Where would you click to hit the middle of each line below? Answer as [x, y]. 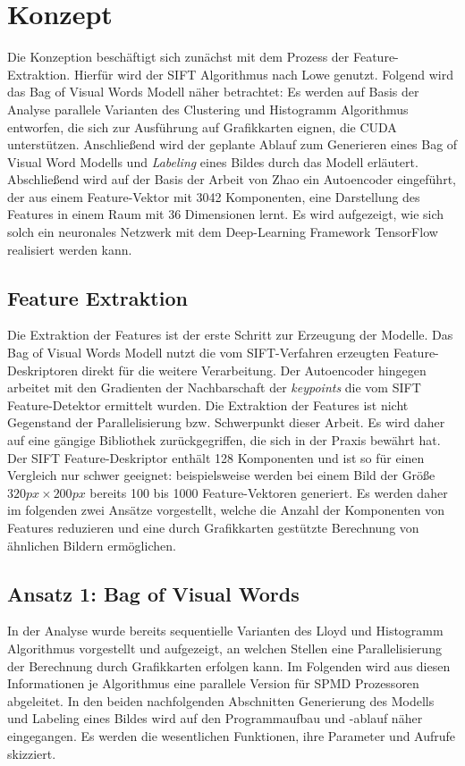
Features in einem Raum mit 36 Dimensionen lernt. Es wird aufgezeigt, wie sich [226, 214]
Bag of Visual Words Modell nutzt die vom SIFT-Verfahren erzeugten [199, 353]
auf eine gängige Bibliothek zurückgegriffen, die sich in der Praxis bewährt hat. [224, 440]
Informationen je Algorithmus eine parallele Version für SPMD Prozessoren [213, 683]
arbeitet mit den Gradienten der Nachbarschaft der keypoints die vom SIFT [214, 387]
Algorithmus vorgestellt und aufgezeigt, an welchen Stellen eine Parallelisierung [224, 648]
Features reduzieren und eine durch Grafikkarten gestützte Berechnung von [213, 527]
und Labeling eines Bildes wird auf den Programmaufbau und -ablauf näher [215, 718]
